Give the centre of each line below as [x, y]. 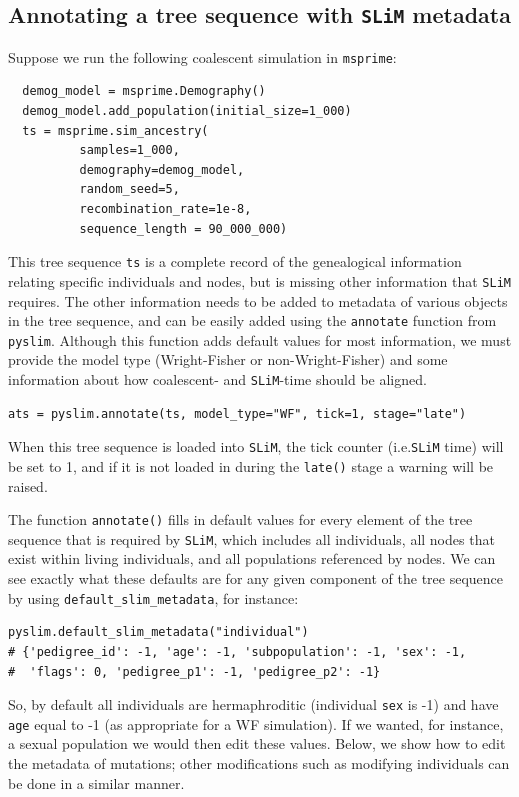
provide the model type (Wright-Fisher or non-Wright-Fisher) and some [228, 359]
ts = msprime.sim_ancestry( [115, 130]
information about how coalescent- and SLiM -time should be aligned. [217, 379]
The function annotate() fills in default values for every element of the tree [240, 519]
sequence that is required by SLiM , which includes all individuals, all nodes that [251, 538]
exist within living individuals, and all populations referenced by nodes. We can [252, 558]
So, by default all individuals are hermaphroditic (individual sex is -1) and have [253, 704]
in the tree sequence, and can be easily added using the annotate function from [252, 320]
